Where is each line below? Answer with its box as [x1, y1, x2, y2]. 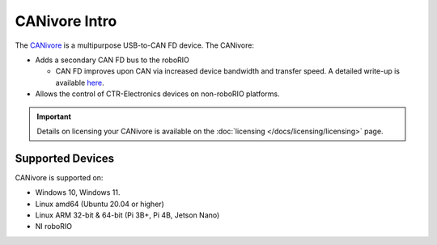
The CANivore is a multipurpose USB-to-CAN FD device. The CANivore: [15, 40, 255, 50]
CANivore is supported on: [15, 172, 104, 182]
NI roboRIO [35, 222, 73, 231]
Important [36, 112, 72, 121]
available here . [55, 78, 104, 87]
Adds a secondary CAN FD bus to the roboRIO [35, 55, 190, 65]
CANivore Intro [15, 12, 117, 30]
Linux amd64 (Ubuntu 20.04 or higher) [35, 199, 165, 209]
